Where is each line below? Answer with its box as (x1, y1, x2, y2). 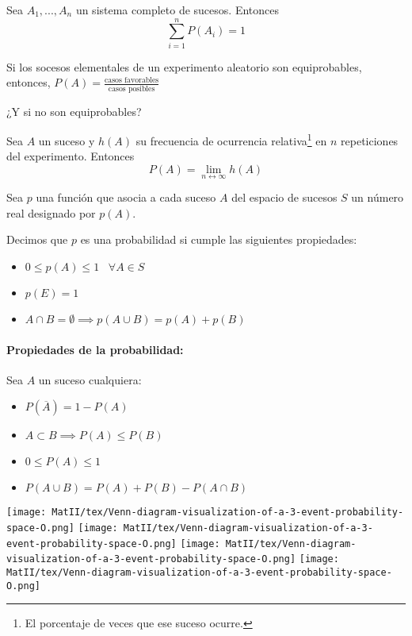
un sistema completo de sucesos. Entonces (75, 2, 279, 17)
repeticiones (341, 132, 399, 148)
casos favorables (104, 75, 159, 84)
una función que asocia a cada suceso (36, 189, 216, 206)
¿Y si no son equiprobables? (6, 102, 142, 119)
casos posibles (108, 84, 155, 93)
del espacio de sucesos (231, 189, 338, 206)
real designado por (6, 204, 96, 221)
